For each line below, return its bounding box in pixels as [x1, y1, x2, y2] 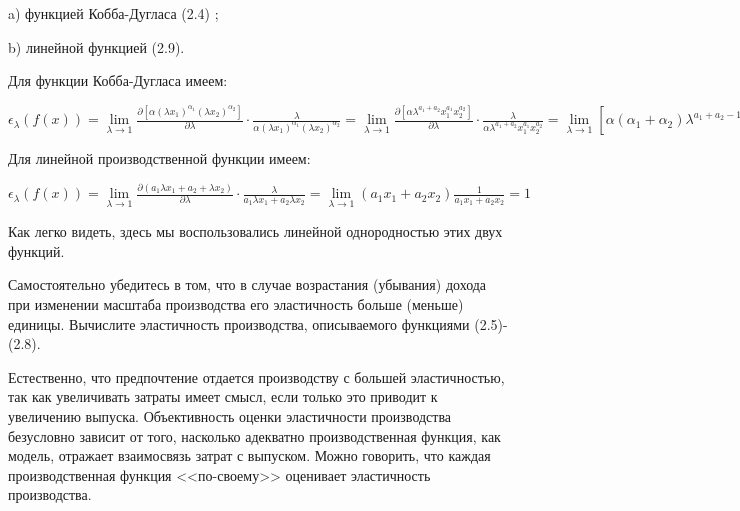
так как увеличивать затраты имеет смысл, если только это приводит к [8, 386, 438, 407]
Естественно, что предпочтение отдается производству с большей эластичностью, [8, 366, 505, 387]
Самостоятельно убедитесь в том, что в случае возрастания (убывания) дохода [8, 274, 487, 295]
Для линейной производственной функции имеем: [8, 148, 311, 169]
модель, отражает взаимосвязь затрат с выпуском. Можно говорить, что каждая [8, 445, 491, 466]
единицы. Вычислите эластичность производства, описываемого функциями [8, 313, 470, 334]
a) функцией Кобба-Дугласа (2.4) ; [8, 3, 219, 23]
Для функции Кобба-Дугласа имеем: [8, 70, 228, 91]
